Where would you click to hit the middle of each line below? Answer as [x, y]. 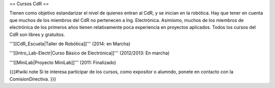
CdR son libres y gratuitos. [37, 34]
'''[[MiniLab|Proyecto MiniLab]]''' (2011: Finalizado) [63, 62]
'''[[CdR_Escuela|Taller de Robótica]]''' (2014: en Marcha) [70, 44]
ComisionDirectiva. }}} [33, 79]
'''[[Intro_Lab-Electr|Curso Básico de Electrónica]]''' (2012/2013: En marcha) [90, 53]
